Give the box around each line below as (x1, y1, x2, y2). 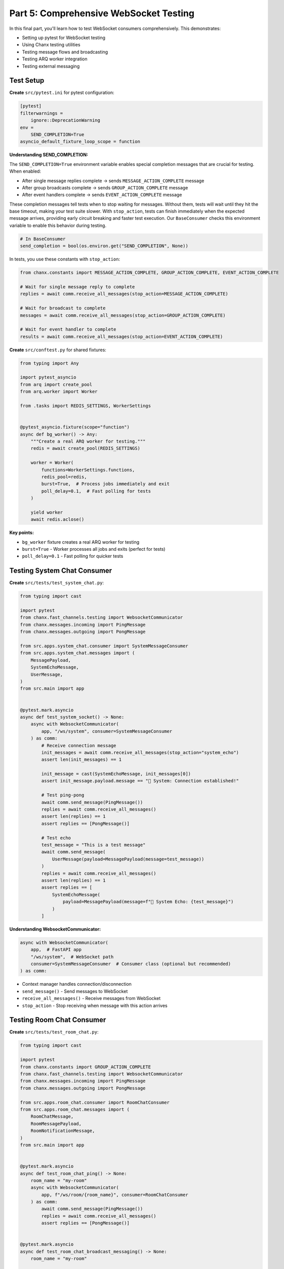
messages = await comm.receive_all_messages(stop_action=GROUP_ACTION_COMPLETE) (20, 312, 226, 318)
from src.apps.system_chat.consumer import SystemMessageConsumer (20, 643, 188, 649)
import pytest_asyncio (20, 375, 76, 380)
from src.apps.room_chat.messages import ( (20, 1107, 130, 1112)
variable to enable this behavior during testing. (9, 222, 106, 228)
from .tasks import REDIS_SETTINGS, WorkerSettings (20, 403, 151, 409)
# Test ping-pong (41, 792, 85, 798)
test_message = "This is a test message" (41, 842, 146, 848)
